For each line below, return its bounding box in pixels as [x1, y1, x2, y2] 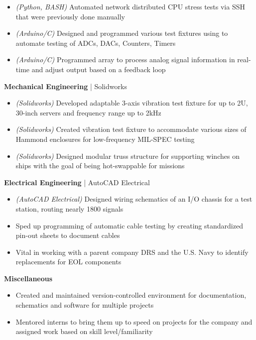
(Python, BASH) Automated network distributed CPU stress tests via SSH [15, 1, 245, 11]
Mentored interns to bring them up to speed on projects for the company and [15, 316, 253, 327]
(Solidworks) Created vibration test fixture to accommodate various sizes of [15, 124, 247, 134]
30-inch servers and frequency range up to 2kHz [15, 107, 161, 117]
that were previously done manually [15, 11, 125, 21]
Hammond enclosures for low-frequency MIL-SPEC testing [15, 133, 195, 144]
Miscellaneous [4, 273, 53, 283]
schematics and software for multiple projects [15, 300, 154, 310]
